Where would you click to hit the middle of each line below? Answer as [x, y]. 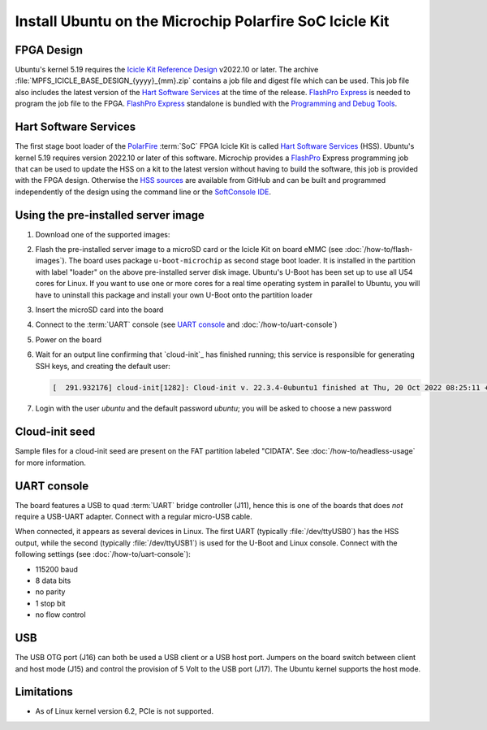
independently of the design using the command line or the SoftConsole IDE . [143, 192]
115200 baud [57, 569]
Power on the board [68, 339]
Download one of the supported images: [103, 234]
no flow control [60, 615]
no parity [50, 592]
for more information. [51, 463]
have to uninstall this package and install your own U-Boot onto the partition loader [174, 295]
